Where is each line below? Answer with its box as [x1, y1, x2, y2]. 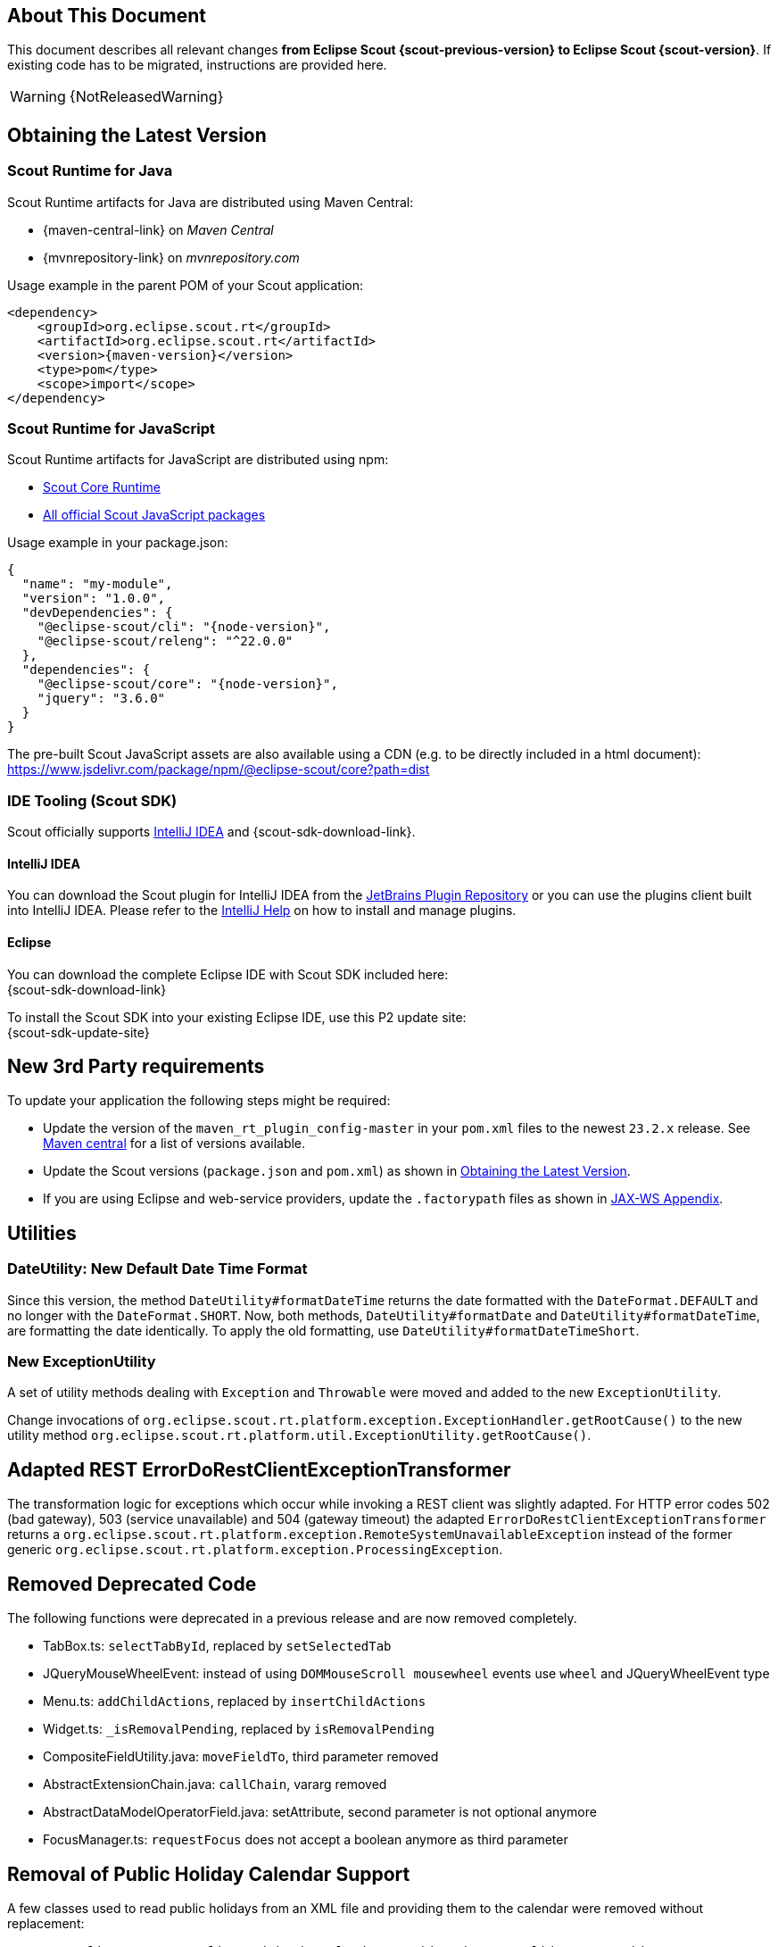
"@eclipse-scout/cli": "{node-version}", [37, 620, 331, 635]
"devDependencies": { [21, 605, 173, 620]
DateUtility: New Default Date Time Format [7, 1260, 308, 1278]
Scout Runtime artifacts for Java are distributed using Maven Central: [7, 194, 414, 210]
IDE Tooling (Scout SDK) [7, 791, 178, 810]
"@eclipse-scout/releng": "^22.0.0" [37, 634, 294, 649]
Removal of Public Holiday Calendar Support [7, 1862, 410, 1885]
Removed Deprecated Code [7, 1572, 257, 1595]
